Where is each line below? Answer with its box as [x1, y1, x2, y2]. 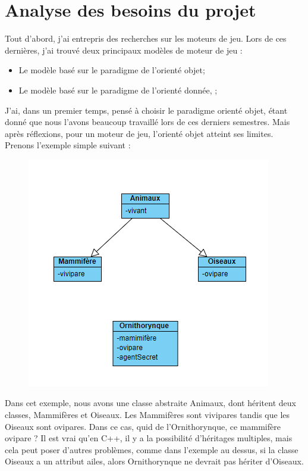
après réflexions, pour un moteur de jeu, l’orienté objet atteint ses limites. [5, 127, 274, 139]
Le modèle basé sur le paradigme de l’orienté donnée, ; [18, 83, 218, 96]
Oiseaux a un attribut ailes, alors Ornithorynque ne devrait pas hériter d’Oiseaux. [5, 455, 304, 467]
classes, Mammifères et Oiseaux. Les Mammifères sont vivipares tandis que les [5, 408, 290, 421]
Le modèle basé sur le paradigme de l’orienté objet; [18, 64, 205, 76]
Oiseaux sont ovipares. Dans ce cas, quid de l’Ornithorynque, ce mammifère [5, 420, 281, 432]
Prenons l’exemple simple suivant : [5, 139, 131, 151]
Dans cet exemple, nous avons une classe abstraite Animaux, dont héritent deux [5, 397, 296, 409]
